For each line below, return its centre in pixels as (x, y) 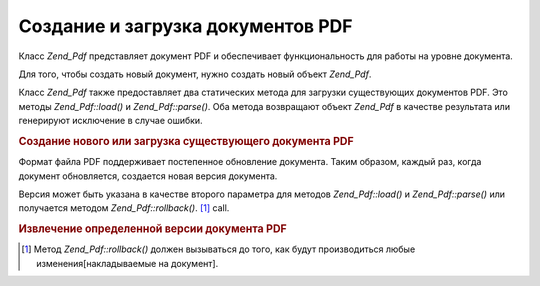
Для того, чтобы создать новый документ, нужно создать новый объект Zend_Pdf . (195, 74)
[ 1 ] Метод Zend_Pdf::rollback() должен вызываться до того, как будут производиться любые (218, 249)
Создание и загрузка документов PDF (185, 26)
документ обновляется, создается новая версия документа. (148, 176)
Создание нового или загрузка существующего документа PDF (186, 141)
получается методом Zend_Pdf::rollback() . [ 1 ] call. (124, 208)
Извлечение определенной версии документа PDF (152, 229)
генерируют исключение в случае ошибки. (111, 121)
